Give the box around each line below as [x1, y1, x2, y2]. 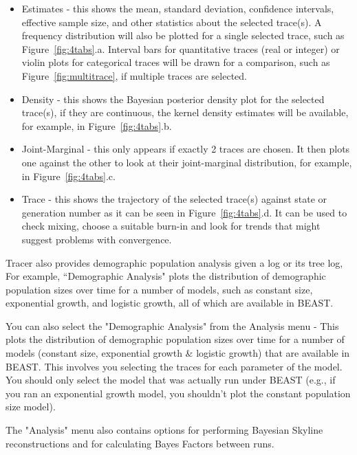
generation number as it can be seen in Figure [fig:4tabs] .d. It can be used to [21, 205, 347, 219]
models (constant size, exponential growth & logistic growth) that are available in [6, 346, 350, 360]
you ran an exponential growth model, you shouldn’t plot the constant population [6, 386, 351, 400]
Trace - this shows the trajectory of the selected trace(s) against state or [21, 192, 327, 206]
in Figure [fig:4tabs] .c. [21, 168, 116, 183]
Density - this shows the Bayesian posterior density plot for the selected [21, 91, 325, 106]
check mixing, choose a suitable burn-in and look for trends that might [21, 219, 321, 233]
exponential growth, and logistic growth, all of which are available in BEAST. [6, 296, 334, 310]
